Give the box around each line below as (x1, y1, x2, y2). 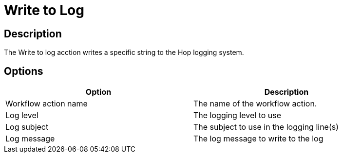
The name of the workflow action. (193, 99, 317, 109)
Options (4, 65, 43, 77)
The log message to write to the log (193, 134, 323, 144)
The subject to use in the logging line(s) (193, 122, 339, 132)
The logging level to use (193, 110, 282, 121)
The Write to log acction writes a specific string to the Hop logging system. (4, 48, 244, 57)
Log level (5, 110, 38, 121)
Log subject (5, 122, 49, 132)
